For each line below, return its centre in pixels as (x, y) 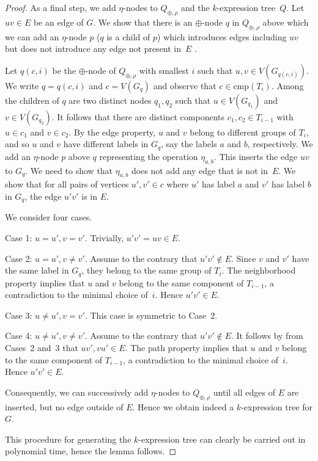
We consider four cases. (49, 217)
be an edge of (58, 22)
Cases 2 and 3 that (42, 348)
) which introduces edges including (222, 36)
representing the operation (149, 156)
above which (286, 22)
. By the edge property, (112, 132)
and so (17, 144)
